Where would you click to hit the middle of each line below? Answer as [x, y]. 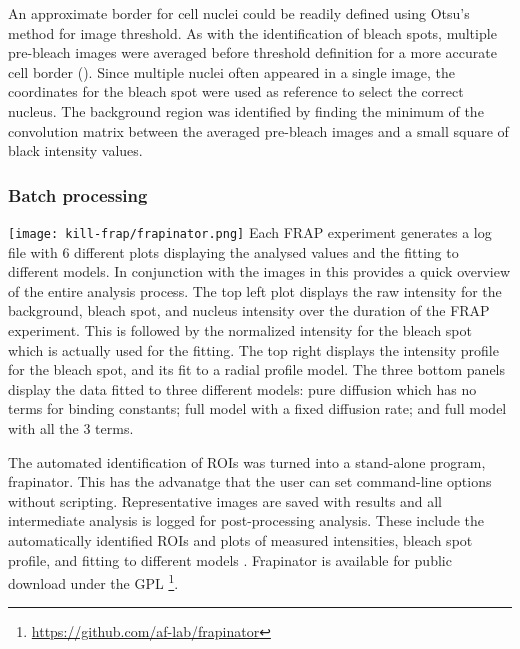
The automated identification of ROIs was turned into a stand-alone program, [247, 461]
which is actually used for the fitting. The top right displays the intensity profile [253, 349]
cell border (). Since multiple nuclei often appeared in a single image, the [232, 71]
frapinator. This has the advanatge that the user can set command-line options [250, 481]
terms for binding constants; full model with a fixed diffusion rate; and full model [257, 408]
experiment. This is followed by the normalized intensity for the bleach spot [240, 330]
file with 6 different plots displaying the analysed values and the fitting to [233, 251]
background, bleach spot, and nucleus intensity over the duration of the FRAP [249, 310]
